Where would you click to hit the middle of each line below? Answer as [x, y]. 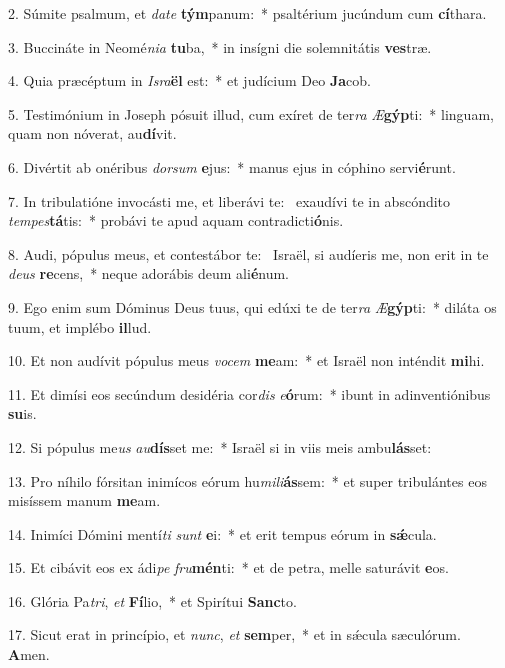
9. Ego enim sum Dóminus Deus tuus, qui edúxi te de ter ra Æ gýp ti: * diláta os [252, 306]
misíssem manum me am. [84, 500]
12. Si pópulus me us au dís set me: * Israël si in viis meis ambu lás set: [220, 446]
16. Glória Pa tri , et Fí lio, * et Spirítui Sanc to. [152, 600]
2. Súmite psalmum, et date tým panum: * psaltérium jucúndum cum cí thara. [247, 13]
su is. [22, 413]
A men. [29, 654]
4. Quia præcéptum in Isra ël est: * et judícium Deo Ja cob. [189, 80]
